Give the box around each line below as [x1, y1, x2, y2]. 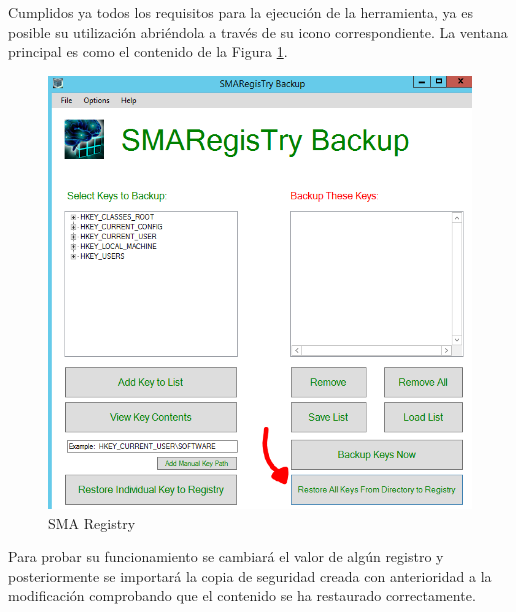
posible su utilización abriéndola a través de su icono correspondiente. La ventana [8, 21, 508, 42]
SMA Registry [48, 512, 136, 533]
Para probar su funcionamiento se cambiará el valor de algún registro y [8, 546, 444, 567]
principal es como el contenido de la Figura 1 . [8, 41, 288, 62]
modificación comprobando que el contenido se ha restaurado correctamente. [8, 585, 476, 606]
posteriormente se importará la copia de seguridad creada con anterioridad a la [8, 565, 492, 586]
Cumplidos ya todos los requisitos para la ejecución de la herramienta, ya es [8, 2, 473, 22]
